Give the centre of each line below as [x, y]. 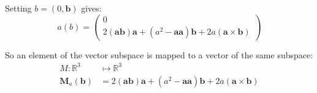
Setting [18, 8]
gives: [91, 8]
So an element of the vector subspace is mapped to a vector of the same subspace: [159, 54]
